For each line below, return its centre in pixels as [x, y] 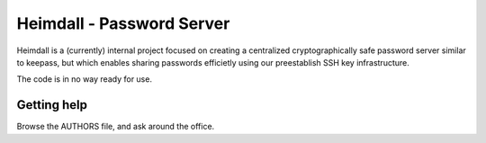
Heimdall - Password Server [123, 23]
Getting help [52, 105]
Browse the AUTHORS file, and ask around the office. [116, 127]
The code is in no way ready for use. [85, 79]
